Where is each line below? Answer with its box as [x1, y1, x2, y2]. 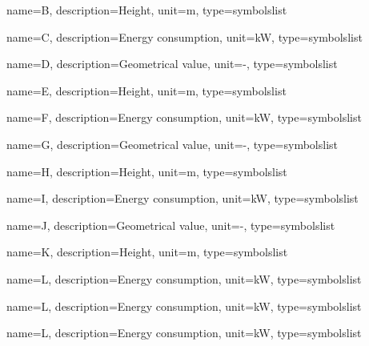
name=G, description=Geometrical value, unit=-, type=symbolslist [6, 135, 338, 152]
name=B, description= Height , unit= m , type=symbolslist [6, 2, 287, 18]
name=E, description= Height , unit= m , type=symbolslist [6, 82, 287, 99]
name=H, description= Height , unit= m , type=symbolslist [6, 163, 287, 179]
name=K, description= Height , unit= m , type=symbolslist [6, 243, 288, 260]
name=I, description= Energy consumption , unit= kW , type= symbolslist [6, 190, 359, 207]
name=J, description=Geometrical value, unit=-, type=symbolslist [6, 216, 335, 233]
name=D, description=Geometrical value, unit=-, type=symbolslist [6, 55, 338, 72]
